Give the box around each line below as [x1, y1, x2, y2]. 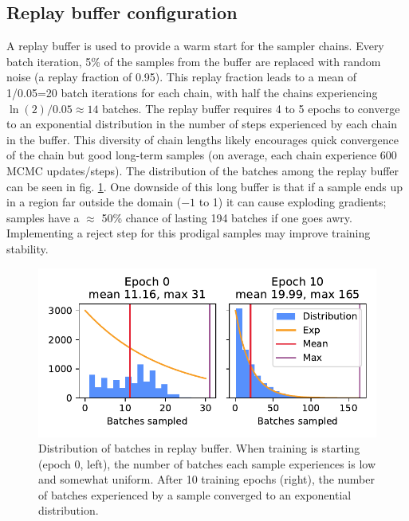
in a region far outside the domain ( [6, 194, 182, 210]
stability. [6, 240, 49, 257]
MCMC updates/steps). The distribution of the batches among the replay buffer [6, 162, 399, 178]
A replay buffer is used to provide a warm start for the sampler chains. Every [6, 37, 384, 54]
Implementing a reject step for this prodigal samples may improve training [6, 225, 371, 241]
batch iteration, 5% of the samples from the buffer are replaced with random [6, 53, 381, 69]
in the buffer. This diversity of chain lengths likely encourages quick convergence [6, 131, 399, 147]
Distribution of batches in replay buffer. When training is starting [38, 440, 360, 456]
